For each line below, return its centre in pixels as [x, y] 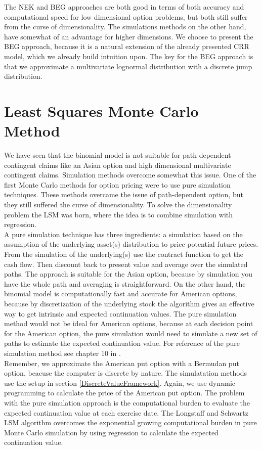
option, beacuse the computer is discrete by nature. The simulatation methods [125, 373]
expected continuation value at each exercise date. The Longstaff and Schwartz [126, 412]
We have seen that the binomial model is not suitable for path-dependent [118, 155]
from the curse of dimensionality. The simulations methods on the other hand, [125, 27]
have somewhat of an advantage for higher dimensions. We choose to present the [129, 36]
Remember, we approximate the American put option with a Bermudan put [122, 363]
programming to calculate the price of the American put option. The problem [124, 393]
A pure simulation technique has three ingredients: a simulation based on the [123, 234]
